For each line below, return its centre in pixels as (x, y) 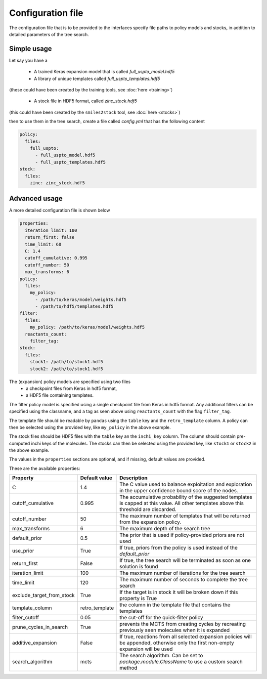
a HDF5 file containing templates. (60, 395)
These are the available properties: (44, 468)
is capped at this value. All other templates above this (182, 503)
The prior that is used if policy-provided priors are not (182, 535)
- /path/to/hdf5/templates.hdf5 (74, 307)
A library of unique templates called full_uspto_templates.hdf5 (97, 79)
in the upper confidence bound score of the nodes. (179, 491)
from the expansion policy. (150, 522)
